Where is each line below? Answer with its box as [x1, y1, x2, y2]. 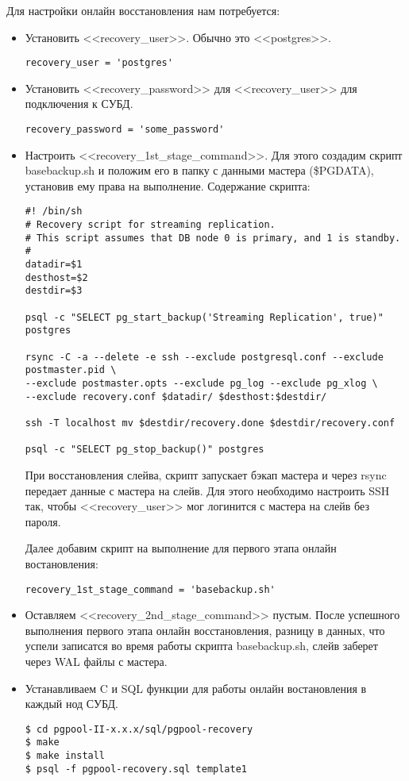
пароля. [25, 513, 61, 529]
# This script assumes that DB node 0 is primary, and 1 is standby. [25, 232, 401, 244]
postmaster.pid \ [25, 364, 117, 376]
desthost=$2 [25, 271, 88, 283]
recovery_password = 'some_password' [25, 124, 225, 136]
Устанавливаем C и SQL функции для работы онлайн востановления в [25, 679, 367, 696]
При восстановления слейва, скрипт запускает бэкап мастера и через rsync [25, 466, 387, 483]
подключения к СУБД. [25, 95, 133, 112]
